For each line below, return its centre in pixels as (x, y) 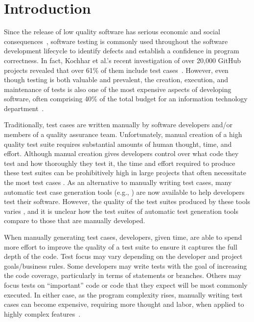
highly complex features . (42, 313)
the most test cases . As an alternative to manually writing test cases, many (118, 182)
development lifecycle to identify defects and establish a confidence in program (122, 51)
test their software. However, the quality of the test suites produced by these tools (127, 201)
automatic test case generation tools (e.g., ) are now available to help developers (124, 192)
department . (24, 108)
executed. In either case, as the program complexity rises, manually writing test (123, 294)
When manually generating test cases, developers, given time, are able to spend (123, 237)
